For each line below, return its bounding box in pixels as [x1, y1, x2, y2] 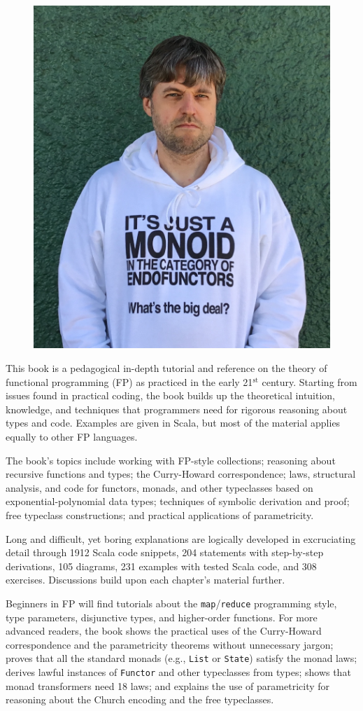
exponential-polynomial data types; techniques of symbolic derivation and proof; [6, 494, 350, 509]
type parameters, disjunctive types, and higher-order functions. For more [6, 609, 318, 624]
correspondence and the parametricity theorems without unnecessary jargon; [6, 637, 334, 651]
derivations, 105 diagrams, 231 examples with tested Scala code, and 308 [6, 558, 317, 573]
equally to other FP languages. [6, 429, 138, 444]
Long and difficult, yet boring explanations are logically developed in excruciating [6, 531, 356, 546]
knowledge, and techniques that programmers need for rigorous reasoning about [6, 401, 348, 416]
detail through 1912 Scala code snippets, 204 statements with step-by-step [6, 545, 324, 560]
